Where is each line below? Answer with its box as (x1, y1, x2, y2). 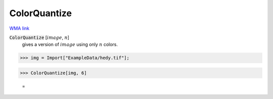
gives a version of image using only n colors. (22, 41, 118, 47)
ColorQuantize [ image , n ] (9, 34, 69, 40)
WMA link (9, 25, 30, 31)
